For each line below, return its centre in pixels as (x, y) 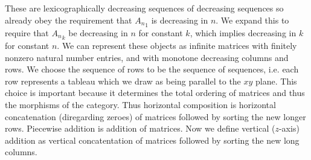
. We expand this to (252, 20)
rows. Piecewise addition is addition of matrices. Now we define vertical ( (140, 128)
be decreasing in (98, 32)
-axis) (289, 128)
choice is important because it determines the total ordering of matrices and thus (155, 93)
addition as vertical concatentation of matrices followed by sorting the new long (152, 140)
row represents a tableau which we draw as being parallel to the (123, 81)
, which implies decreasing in (243, 32)
